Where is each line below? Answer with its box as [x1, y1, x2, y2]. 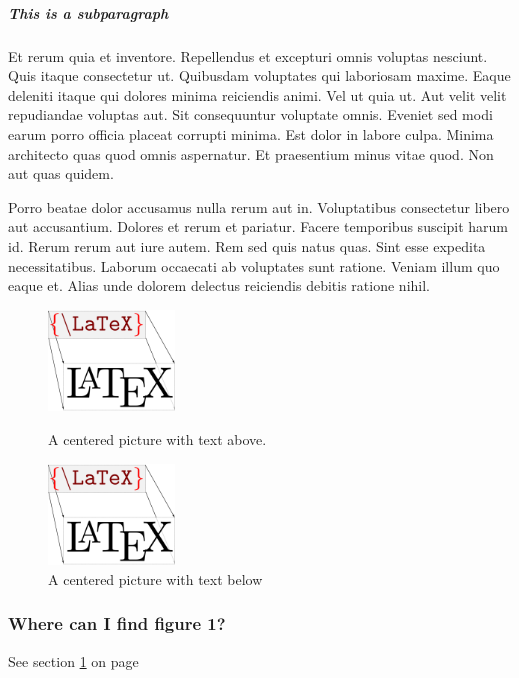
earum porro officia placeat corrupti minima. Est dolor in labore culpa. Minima [8, 123, 494, 144]
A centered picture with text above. [48, 429, 267, 450]
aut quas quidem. [8, 163, 114, 184]
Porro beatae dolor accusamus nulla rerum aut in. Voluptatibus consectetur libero [8, 196, 510, 217]
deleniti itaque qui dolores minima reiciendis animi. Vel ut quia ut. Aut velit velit [8, 84, 507, 105]
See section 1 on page [8, 650, 139, 671]
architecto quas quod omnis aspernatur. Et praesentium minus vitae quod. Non [8, 143, 494, 164]
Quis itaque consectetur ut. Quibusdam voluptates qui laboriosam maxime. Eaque [8, 65, 511, 86]
